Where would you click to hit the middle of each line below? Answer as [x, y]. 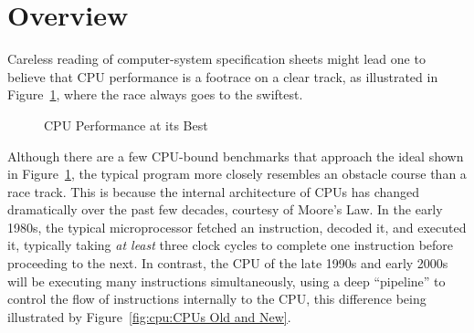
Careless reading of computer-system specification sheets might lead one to [216, 59]
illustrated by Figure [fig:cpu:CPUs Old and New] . [149, 316]
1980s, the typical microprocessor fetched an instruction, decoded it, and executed [237, 227]
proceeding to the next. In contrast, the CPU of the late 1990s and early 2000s [228, 263]
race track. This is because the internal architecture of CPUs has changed [214, 191]
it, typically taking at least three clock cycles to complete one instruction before [231, 245]
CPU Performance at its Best [126, 125]
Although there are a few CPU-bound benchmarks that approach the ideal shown [236, 156]
